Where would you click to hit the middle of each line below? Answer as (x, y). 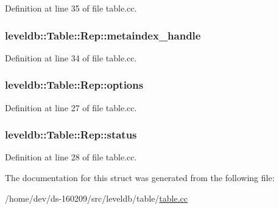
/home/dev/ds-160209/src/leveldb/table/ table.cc (97, 198)
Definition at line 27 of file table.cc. (71, 107)
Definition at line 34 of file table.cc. (71, 57)
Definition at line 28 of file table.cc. (71, 157)
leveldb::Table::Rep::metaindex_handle (103, 35)
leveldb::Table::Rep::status (71, 135)
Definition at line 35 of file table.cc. (71, 8)
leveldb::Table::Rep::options (74, 85)
